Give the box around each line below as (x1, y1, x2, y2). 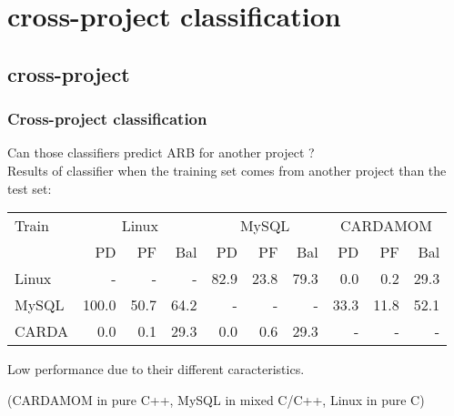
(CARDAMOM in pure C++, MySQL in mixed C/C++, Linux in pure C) (7, 390, 425, 409)
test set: (7, 178, 52, 198)
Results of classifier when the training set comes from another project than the (7, 160, 447, 179)
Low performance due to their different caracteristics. (7, 360, 305, 379)
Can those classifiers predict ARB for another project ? (7, 143, 315, 162)
